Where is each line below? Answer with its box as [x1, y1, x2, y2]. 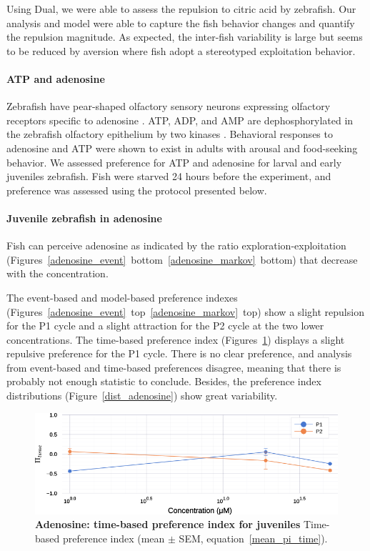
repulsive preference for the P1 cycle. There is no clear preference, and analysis [6, 346, 352, 361]
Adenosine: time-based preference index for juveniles [35, 517, 301, 532]
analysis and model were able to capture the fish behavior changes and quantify [6, 15, 355, 30]
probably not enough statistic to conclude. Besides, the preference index [6, 374, 321, 389]
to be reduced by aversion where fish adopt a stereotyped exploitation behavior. [6, 43, 356, 58]
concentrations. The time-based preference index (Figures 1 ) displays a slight [6, 332, 345, 347]
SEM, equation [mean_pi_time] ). [179, 530, 328, 545]
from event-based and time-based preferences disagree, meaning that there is [6, 359, 341, 374]
